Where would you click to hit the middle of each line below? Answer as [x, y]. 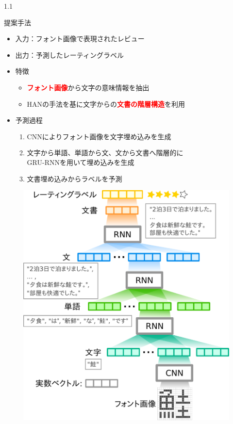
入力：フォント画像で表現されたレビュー [80, 39]
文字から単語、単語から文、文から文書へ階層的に [105, 153]
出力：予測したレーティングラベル [69, 55]
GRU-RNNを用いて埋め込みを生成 [81, 162]
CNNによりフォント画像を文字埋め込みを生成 [99, 136]
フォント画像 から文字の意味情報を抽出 [88, 87]
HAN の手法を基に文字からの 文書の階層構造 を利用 [106, 104]
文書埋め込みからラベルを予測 [75, 178]
